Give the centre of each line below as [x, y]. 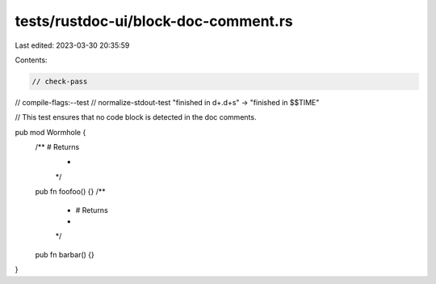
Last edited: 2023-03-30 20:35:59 [72, 45]
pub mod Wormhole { [50, 132]
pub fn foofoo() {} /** [70, 192]
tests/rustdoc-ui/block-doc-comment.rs [154, 21]
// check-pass [60, 81]
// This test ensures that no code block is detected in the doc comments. [136, 117]
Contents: [31, 60]
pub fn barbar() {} [65, 254]
